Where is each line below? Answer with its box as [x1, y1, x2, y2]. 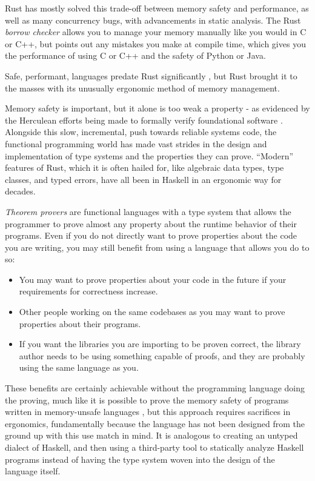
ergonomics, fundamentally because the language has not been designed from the [5, 417, 305, 430]
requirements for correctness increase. [19, 285, 158, 297]
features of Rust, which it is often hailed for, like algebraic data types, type [5, 161, 284, 174]
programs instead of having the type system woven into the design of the [5, 453, 275, 465]
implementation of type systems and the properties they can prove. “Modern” [5, 149, 294, 162]
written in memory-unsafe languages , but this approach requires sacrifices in [5, 405, 291, 418]
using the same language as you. [19, 361, 139, 374]
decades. [5, 185, 36, 197]
